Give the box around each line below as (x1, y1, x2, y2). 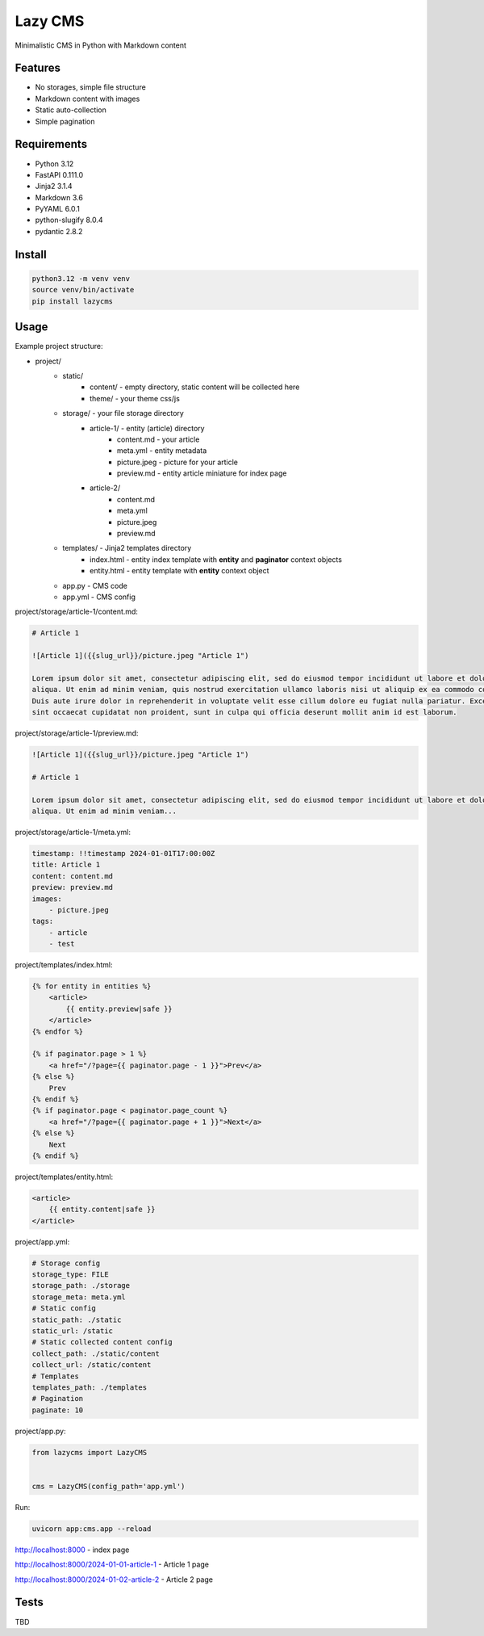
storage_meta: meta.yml (31, 1292, 127, 1302)
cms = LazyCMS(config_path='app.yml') (31, 1482, 186, 1491)
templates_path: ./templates (31, 1382, 148, 1392)
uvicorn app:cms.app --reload (31, 1524, 152, 1533)
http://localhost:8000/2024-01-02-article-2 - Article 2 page (15, 1575, 214, 1584)
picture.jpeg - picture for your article (117, 457, 238, 467)
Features (15, 61, 60, 75)
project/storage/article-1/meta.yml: (15, 827, 131, 837)
